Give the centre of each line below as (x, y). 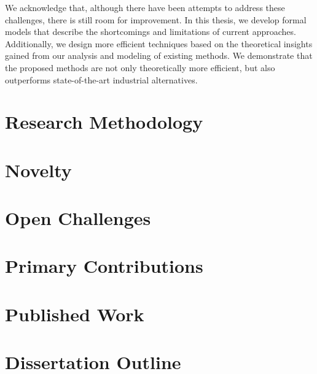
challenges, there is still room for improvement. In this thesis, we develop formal (156, 19)
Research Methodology (104, 122)
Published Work (75, 314)
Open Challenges (78, 218)
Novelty (38, 170)
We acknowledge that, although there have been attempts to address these (145, 7)
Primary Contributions (104, 266)
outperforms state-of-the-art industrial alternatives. (101, 79)
